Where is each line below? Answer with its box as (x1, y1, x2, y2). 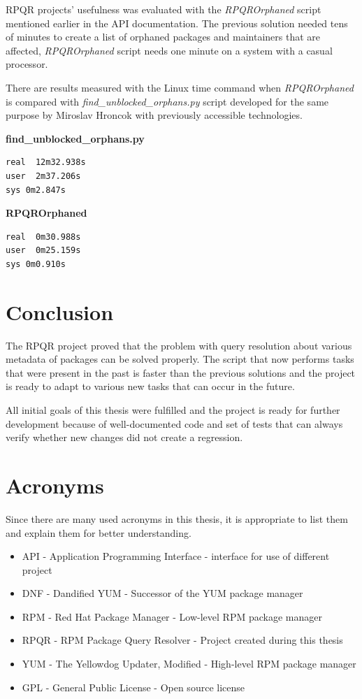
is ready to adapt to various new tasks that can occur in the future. (6, 379, 295, 394)
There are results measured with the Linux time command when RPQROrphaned (6, 80, 354, 94)
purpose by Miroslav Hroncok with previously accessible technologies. (6, 108, 303, 122)
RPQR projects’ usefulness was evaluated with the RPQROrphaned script (6, 2, 321, 16)
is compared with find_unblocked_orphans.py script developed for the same (6, 94, 329, 108)
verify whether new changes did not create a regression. (6, 430, 243, 445)
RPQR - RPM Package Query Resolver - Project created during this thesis (22, 633, 343, 647)
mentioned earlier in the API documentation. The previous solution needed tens (6, 15, 348, 30)
